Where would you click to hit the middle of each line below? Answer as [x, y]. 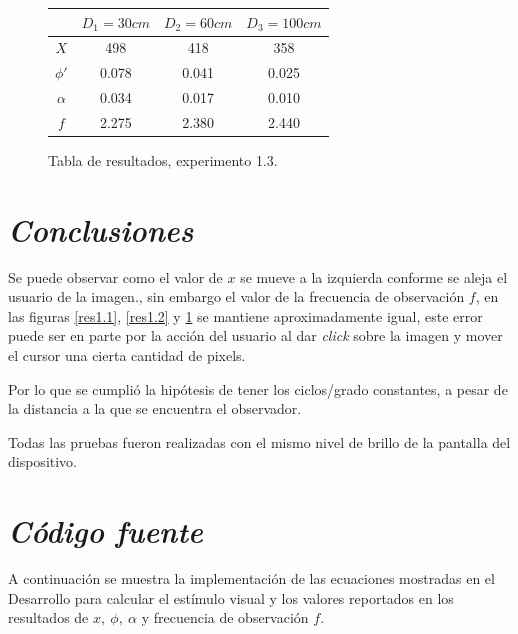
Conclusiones [101, 229]
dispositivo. [43, 461]
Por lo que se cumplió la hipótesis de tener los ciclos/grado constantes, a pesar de [258, 388]
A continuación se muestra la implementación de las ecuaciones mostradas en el [251, 578]
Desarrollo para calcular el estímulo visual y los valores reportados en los [231, 597]
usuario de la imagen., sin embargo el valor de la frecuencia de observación [236, 296]
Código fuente [105, 531]
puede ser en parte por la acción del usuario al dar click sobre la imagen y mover [255, 335]
